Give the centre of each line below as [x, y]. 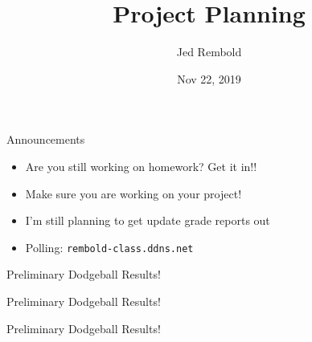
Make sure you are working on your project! [133, 193]
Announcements [46, 139]
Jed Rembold [209, 52]
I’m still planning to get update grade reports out [148, 220]
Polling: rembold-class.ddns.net [109, 247]
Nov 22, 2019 [209, 78]
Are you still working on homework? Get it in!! [141, 166]
